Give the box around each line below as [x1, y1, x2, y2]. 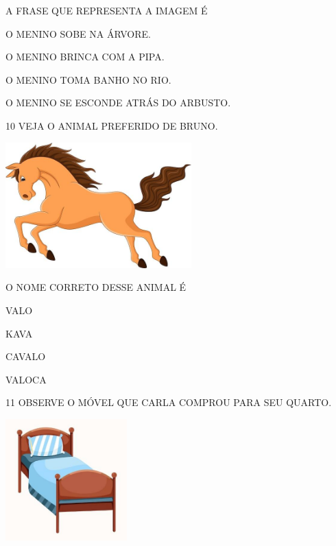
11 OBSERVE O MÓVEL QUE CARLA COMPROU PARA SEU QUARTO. [5, 395, 332, 409]
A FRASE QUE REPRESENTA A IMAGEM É [5, 3, 208, 17]
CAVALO [5, 349, 46, 364]
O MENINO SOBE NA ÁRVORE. [5, 26, 151, 40]
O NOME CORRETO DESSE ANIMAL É [5, 280, 187, 294]
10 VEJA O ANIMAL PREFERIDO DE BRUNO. [5, 118, 218, 132]
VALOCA [5, 372, 47, 386]
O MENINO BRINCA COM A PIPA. [5, 49, 165, 64]
